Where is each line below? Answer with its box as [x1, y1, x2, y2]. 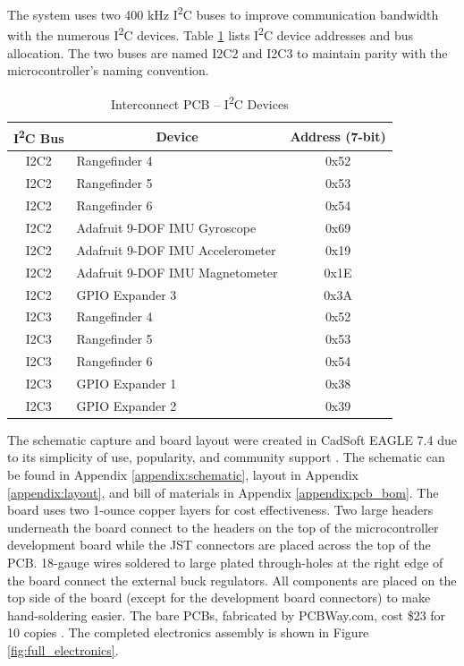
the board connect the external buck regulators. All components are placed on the [7, 570, 457, 589]
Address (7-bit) [290, 126, 386, 145]
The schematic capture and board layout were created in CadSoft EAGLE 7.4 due [7, 430, 457, 448]
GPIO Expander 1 [76, 373, 177, 392]
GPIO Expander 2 [76, 396, 177, 414]
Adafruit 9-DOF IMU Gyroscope [76, 218, 257, 236]
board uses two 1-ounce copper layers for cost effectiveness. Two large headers [7, 500, 434, 519]
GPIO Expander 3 [76, 285, 177, 303]
